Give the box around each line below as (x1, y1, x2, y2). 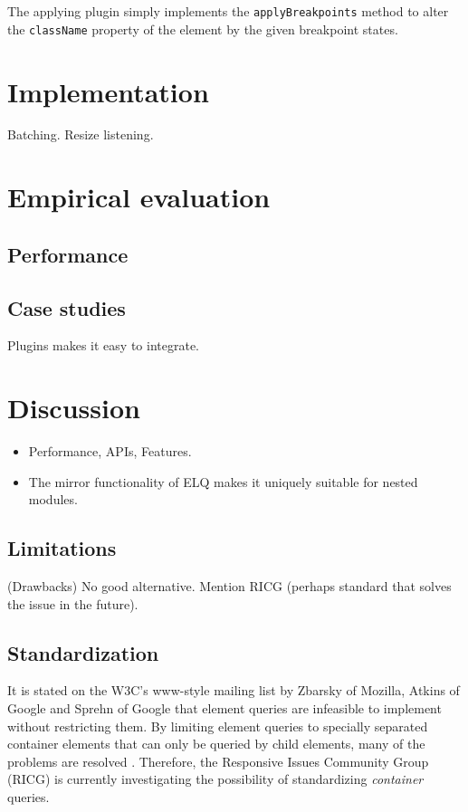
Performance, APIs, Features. (28, 442, 192, 461)
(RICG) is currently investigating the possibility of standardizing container (7, 769, 424, 788)
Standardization (7, 638, 159, 666)
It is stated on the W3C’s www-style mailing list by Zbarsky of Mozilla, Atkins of (7, 681, 460, 700)
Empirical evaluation (7, 178, 271, 215)
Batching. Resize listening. (7, 125, 154, 144)
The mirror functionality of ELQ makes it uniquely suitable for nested (28, 472, 418, 491)
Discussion (7, 389, 140, 426)
